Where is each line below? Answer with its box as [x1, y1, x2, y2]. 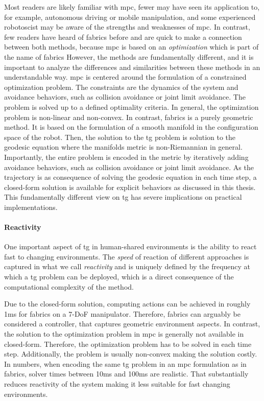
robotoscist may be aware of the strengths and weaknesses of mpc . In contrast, [4, 21, 250, 32]
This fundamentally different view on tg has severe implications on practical [4, 192, 242, 202]
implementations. [4, 201, 58, 212]
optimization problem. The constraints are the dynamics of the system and [4, 81, 238, 92]
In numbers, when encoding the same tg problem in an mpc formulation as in [4, 358, 247, 369]
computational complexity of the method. [4, 281, 134, 292]
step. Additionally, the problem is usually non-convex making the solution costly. [4, 348, 257, 359]
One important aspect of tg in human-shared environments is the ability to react [4, 241, 257, 252]
